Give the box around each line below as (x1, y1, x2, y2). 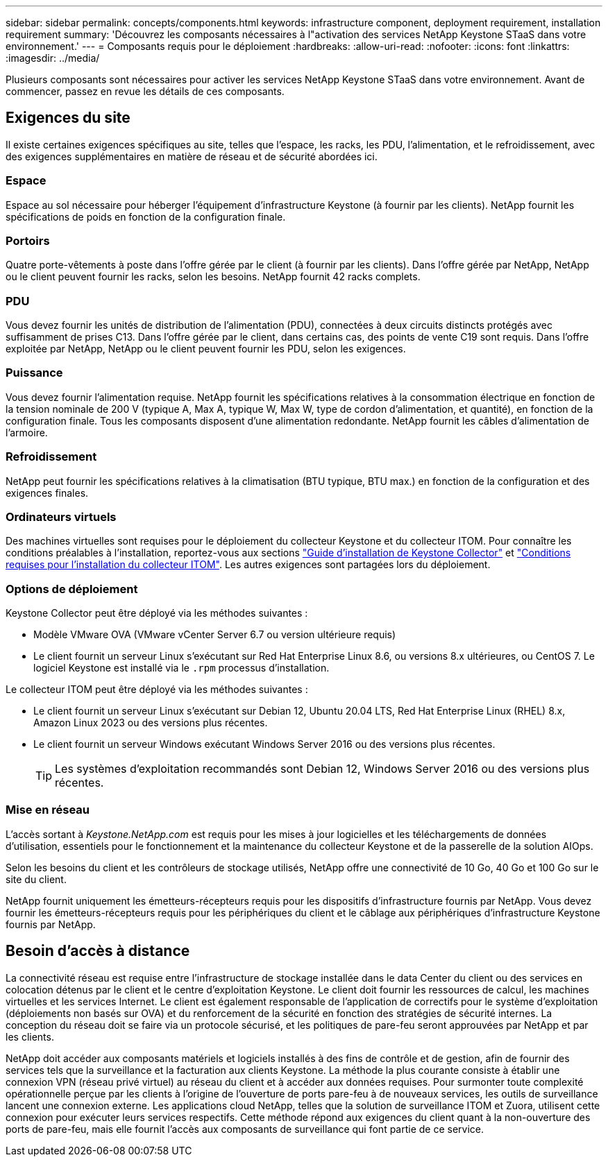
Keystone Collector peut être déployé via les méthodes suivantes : (6, 607, 308, 620)
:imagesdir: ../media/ (6, 52, 100, 64)
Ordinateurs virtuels (6, 509, 117, 524)
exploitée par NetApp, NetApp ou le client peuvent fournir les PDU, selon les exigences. (6, 343, 406, 355)
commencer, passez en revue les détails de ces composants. (6, 85, 285, 97)
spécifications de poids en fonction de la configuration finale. (6, 210, 286, 223)
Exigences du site (6, 109, 130, 127)
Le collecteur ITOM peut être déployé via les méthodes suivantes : (6, 683, 308, 696)
